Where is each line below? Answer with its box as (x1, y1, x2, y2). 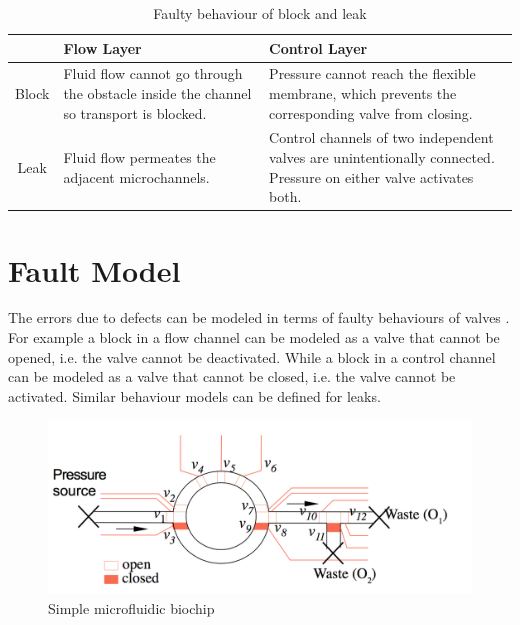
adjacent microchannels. (63, 166, 210, 187)
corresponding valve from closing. (269, 102, 473, 123)
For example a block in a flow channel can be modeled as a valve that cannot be (8, 327, 500, 348)
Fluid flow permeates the (63, 147, 216, 168)
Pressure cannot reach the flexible (269, 63, 476, 84)
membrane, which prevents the (269, 83, 457, 104)
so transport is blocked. (63, 102, 207, 123)
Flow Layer (63, 37, 142, 58)
